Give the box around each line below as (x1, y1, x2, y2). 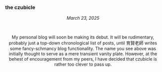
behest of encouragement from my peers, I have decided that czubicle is (9, 56, 157, 62)
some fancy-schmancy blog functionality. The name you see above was (9, 46, 157, 52)
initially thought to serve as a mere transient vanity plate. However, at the (9, 51, 157, 57)
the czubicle (5, 4, 36, 11)
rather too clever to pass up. (54, 61, 112, 68)
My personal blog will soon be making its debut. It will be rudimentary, (11, 34, 155, 40)
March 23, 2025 (66, 15, 100, 21)
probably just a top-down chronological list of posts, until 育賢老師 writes (9, 40, 157, 46)
